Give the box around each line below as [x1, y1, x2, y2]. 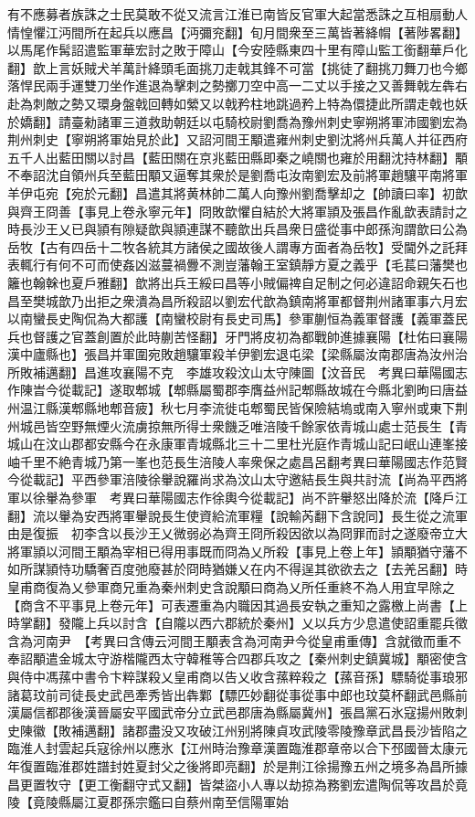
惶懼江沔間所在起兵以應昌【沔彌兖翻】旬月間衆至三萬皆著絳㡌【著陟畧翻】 [19, 22, 468, 41]
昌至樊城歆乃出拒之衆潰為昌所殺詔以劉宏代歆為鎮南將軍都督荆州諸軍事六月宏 [7, 291, 468, 310]
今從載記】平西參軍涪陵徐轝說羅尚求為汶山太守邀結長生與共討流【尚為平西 [7, 470, 455, 489]
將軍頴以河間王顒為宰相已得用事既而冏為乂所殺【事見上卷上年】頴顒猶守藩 [7, 541, 455, 560]
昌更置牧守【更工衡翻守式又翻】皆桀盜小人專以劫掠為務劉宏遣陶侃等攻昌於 [7, 774, 455, 793]
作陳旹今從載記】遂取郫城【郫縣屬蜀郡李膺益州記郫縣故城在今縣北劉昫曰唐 [7, 380, 455, 399]
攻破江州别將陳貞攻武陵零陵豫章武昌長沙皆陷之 [185, 720, 468, 739]
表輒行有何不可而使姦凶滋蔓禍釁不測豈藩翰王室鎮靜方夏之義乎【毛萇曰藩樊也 [7, 255, 468, 274]
